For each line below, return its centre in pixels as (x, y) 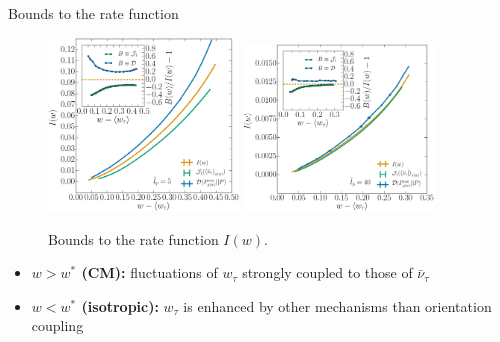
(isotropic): (120, 305)
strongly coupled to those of (327, 272)
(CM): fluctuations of (149, 272)
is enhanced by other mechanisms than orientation (337, 305)
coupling (57, 325)
